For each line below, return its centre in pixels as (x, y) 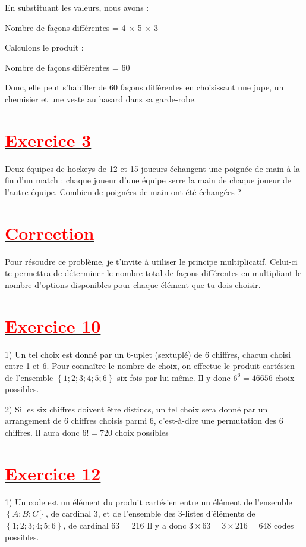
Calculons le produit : (44, 47)
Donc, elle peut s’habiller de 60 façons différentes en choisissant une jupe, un (144, 87)
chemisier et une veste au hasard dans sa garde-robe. (101, 99)
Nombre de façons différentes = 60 (67, 67)
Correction (50, 232)
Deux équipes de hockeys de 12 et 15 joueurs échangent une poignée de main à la (153, 168)
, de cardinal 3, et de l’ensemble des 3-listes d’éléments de (150, 513)
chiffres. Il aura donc (42, 432)
